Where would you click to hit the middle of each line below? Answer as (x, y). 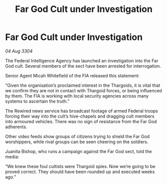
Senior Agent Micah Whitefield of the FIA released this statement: (72, 75)
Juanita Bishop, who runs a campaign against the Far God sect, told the (79, 151)
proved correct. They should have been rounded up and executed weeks (80, 172)
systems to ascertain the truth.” (37, 101)
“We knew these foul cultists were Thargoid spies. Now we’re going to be (80, 166)
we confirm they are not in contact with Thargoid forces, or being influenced (83, 90)
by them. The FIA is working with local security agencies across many (77, 96)
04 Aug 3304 (19, 51)
